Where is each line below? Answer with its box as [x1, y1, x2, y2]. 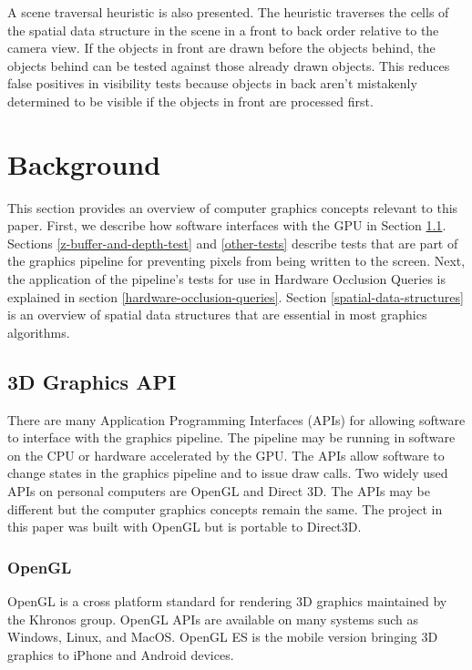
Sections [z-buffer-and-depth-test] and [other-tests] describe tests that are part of [7, 233, 458, 252]
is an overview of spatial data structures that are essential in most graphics [7, 305, 427, 324]
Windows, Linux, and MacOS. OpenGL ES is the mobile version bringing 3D [7, 627, 438, 646]
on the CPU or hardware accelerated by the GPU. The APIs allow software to [7, 445, 445, 464]
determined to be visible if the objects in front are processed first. [7, 91, 374, 110]
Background [7, 145, 161, 182]
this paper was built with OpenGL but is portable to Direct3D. [7, 517, 362, 536]
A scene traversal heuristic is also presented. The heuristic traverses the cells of [7, 3, 449, 21]
